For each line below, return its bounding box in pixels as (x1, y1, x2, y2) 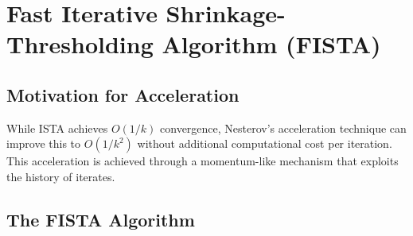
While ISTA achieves (6, 119, 108, 136)
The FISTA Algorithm (6, 207, 195, 231)
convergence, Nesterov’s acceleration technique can (160, 119, 407, 136)
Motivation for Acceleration (6, 82, 240, 106)
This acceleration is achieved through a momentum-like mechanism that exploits (6, 153, 399, 169)
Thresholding (6, 28, 154, 60)
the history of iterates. (6, 168, 115, 184)
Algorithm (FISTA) (162, 28, 381, 60)
